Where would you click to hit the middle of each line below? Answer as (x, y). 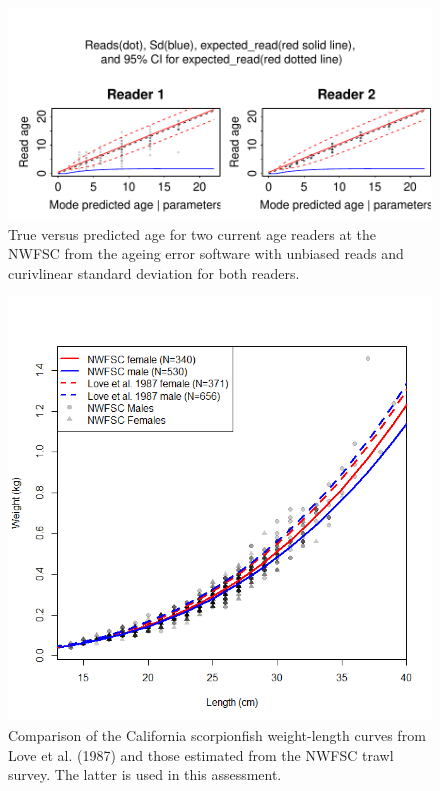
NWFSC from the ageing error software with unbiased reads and (206, 253)
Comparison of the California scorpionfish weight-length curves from (217, 734)
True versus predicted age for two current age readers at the (192, 233)
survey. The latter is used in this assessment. (145, 774)
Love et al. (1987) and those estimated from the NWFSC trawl (201, 754)
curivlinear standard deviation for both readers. (154, 272)
